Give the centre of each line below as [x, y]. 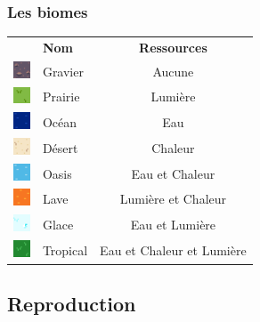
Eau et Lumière [173, 225]
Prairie [61, 97]
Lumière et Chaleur [173, 199]
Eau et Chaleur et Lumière [173, 250]
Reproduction [72, 304]
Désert [60, 147]
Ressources [173, 47]
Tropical [65, 250]
